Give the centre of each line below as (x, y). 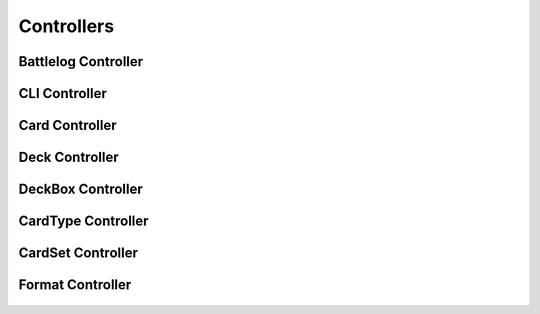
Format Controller (75, 285)
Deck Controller (68, 157)
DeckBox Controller (81, 189)
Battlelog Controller (81, 61)
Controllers (66, 26)
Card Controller (67, 125)
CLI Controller (62, 93)
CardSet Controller (78, 253)
